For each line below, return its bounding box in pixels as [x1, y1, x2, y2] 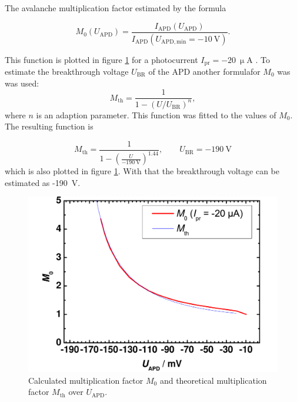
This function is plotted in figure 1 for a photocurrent [5, 53, 198, 65]
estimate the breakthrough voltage [5, 65, 129, 77]
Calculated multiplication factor [28, 374, 144, 386]
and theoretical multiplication [159, 374, 267, 386]
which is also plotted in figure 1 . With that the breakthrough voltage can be [5, 165, 279, 177]
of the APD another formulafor [148, 65, 261, 77]
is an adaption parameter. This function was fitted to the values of [36, 108, 276, 121]
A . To [246, 53, 270, 65]
